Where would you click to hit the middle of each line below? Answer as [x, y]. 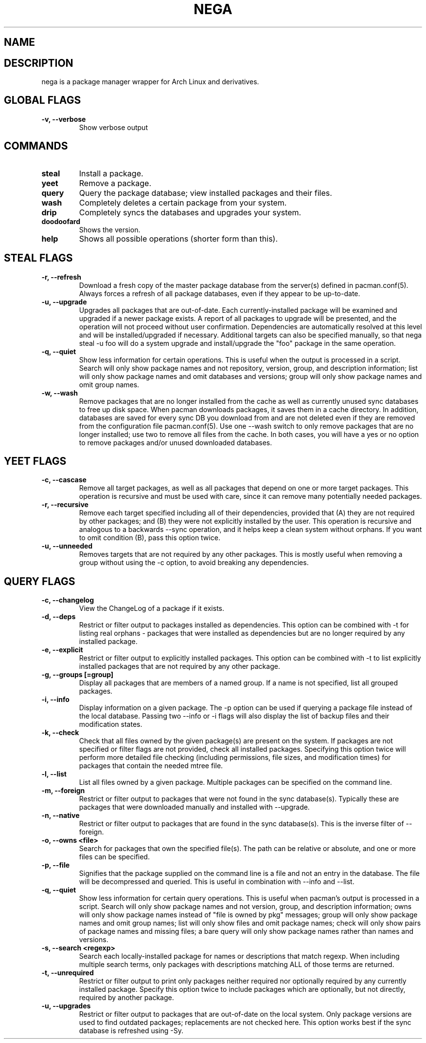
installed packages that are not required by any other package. [179, 666]
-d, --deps [59, 617]
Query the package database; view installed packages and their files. [205, 193]
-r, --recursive [65, 505]
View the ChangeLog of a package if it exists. [151, 608]
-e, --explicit [62, 650]
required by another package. [126, 998]
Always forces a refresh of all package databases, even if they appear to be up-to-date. [220, 293]
